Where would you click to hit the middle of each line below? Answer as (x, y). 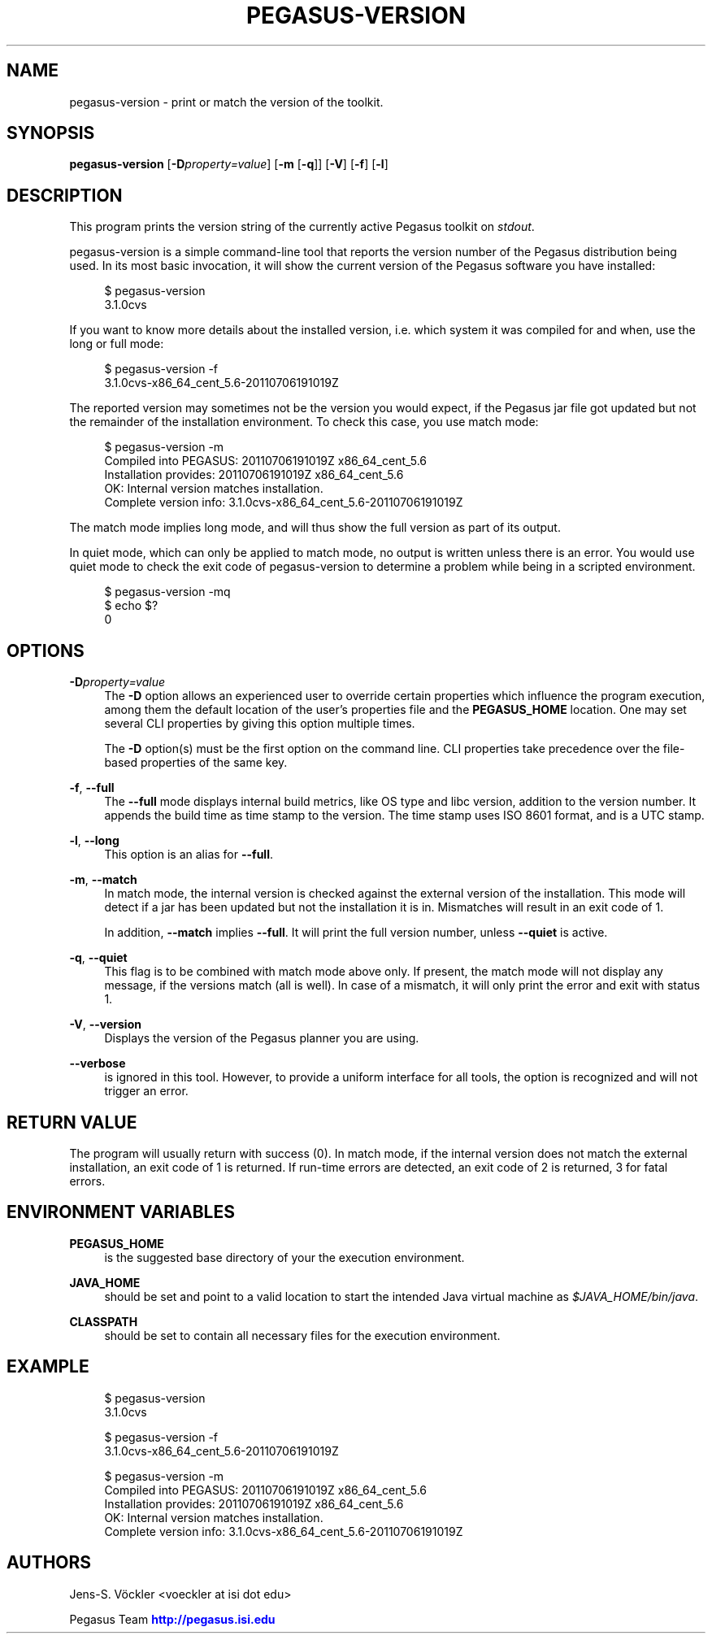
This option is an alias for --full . (189, 855)
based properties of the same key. (196, 763)
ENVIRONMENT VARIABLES (121, 1212)
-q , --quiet (98, 958)
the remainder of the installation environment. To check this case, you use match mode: (304, 422)
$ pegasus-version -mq (167, 592)
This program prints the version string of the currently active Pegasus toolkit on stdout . (302, 227)
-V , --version (105, 1024)
